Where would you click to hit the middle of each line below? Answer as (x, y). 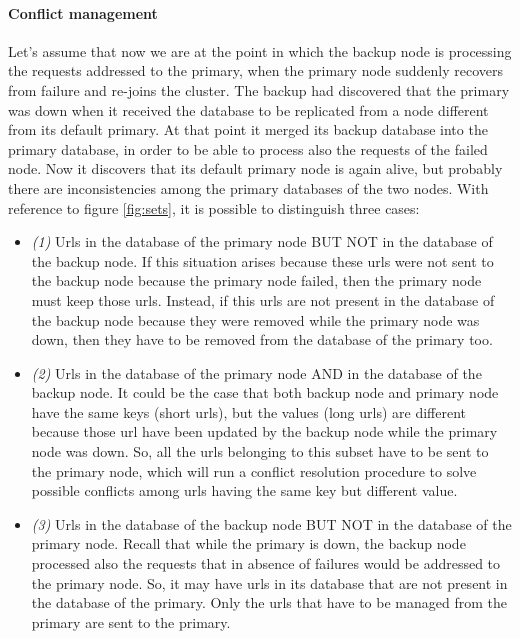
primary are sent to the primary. (131, 621)
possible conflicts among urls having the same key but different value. (244, 490)
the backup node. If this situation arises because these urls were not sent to (262, 260)
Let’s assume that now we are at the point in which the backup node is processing (260, 50)
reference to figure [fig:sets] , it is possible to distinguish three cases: (214, 207)
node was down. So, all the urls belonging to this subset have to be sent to (260, 451)
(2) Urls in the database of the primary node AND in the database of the (256, 372)
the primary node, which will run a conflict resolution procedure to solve (254, 470)
